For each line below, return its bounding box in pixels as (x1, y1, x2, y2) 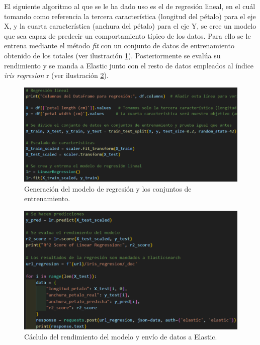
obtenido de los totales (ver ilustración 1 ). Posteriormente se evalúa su (4, 50, 221, 60)
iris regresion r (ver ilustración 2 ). (4, 70, 109, 80)
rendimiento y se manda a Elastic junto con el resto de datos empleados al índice (4, 60, 254, 70)
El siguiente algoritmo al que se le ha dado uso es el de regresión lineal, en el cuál (4, 1, 255, 11)
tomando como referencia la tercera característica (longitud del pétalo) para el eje (4, 11, 256, 21)
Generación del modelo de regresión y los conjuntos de (24, 183, 192, 194)
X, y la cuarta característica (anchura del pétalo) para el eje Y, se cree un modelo (4, 21, 256, 31)
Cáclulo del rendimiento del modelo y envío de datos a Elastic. (24, 331, 217, 341)
